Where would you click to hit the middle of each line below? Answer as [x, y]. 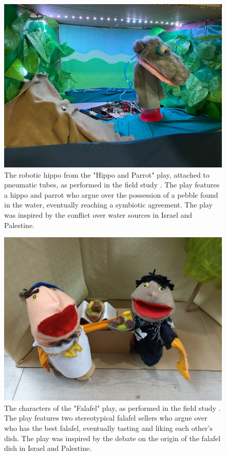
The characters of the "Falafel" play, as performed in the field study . [112, 407]
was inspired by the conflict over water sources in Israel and [98, 214]
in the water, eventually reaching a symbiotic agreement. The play [108, 205]
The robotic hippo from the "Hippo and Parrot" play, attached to [107, 174]
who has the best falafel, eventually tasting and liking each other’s [108, 428]
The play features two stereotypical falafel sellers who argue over [106, 418]
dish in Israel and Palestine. [48, 448]
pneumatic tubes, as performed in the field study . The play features [112, 185]
